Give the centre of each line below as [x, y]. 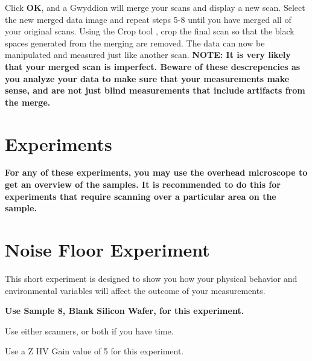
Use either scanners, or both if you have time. [89, 331]
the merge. [28, 102]
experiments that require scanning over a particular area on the [141, 196]
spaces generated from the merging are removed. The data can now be [135, 43]
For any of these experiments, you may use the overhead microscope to [156, 172]
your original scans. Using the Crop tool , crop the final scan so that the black [150, 31]
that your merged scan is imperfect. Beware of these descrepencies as [153, 66]
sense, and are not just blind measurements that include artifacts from [155, 90]
